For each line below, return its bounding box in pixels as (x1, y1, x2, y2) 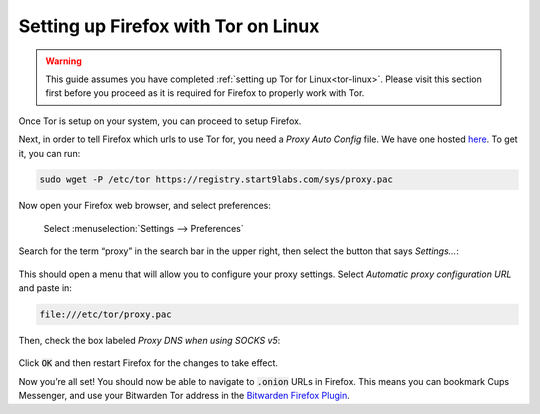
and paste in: (18, 282, 72, 294)
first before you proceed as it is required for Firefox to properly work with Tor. (45, 87, 365, 99)
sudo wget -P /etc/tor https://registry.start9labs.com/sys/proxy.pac (39, 174, 394, 185)
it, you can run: (18, 147, 81, 159)
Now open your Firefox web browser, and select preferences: (18, 200, 272, 212)
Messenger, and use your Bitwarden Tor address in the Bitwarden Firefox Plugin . (18, 390, 350, 402)
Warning (45, 55, 82, 67)
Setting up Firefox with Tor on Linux (18, 15, 320, 37)
